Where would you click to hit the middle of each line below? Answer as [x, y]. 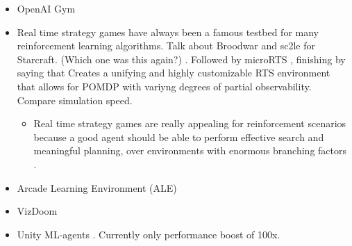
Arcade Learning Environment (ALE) [97, 187]
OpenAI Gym [46, 8]
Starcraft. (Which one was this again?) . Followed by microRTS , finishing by [181, 59]
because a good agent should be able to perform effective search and [179, 137]
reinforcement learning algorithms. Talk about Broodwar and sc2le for [166, 46]
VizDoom [37, 211]
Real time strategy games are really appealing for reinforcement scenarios [190, 123]
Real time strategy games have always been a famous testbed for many [168, 32]
